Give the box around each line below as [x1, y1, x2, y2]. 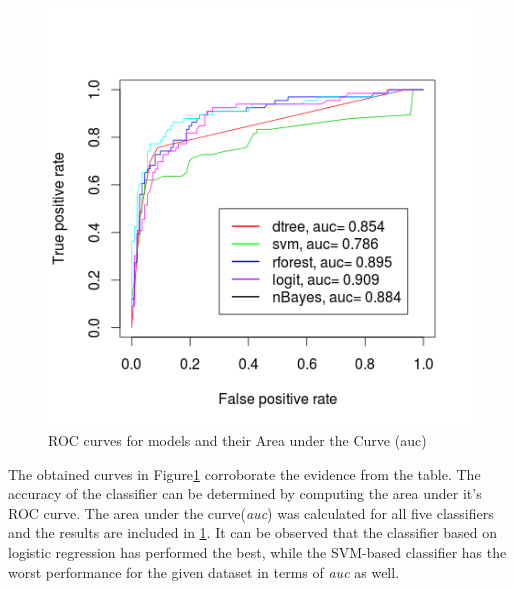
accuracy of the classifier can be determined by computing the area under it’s [8, 483, 482, 504]
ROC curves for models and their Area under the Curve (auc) [48, 430, 427, 451]
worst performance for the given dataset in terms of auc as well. [8, 561, 400, 582]
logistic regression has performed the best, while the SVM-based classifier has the [8, 542, 507, 563]
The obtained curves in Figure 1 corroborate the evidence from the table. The [8, 463, 481, 484]
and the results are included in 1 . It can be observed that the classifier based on [8, 522, 498, 543]
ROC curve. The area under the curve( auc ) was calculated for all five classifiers [8, 502, 494, 523]
